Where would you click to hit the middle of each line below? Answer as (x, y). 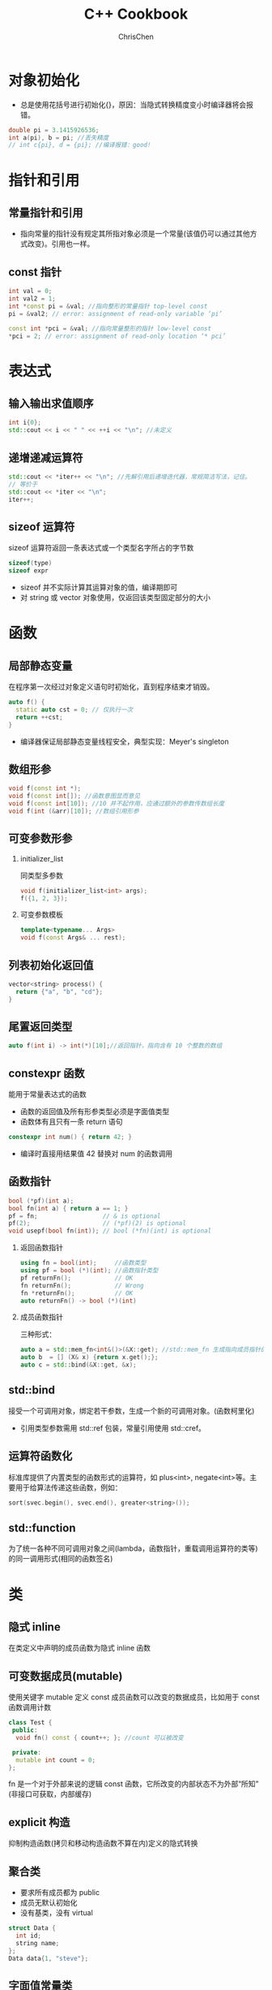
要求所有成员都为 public (59, 1892)
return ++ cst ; (39, 717)
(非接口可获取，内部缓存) (50, 1794)
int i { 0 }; (25, 423)
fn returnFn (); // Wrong (82, 1285)
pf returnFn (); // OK (76, 1278)
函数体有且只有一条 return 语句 (71, 1122)
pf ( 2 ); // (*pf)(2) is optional (97, 1224)
